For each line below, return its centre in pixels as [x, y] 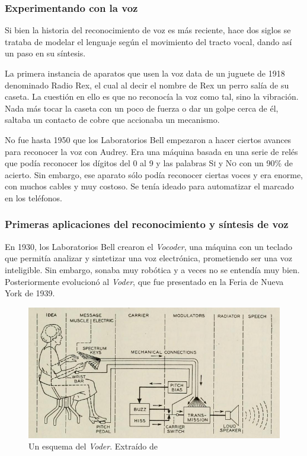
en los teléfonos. [33, 197]
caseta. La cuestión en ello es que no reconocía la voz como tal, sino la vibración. [152, 96]
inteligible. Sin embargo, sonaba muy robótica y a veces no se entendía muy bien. [152, 269]
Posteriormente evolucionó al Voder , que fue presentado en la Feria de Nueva [144, 281]
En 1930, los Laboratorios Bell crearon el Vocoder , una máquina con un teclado [149, 246]
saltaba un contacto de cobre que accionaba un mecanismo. [112, 120]
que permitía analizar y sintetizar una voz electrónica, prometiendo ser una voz [148, 258]
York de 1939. [30, 293]
